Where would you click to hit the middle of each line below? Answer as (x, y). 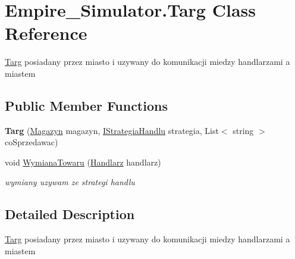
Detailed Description (70, 214)
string (243, 130)
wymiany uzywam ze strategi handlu (70, 182)
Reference (46, 33)
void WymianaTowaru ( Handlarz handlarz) (83, 162)
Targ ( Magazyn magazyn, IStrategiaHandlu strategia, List (112, 130)
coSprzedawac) (32, 142)
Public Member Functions (86, 105)
